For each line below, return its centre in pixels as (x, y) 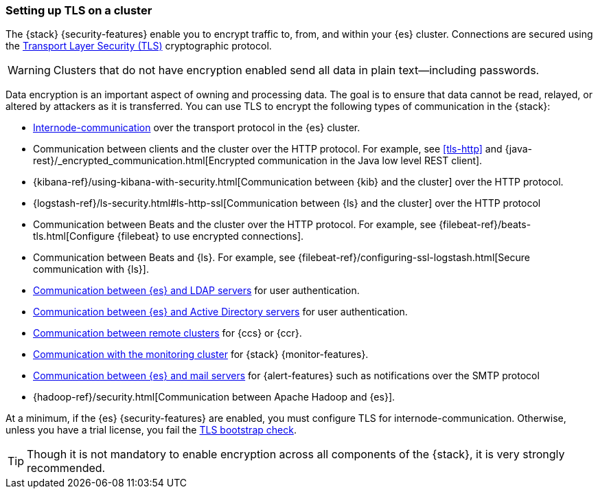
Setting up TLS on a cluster (79, 10)
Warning (29, 70)
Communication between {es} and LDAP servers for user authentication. (196, 291)
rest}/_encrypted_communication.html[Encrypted (144, 161)
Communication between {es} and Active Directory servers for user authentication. (220, 312)
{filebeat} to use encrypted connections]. (210, 236)
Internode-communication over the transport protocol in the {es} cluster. (197, 128)
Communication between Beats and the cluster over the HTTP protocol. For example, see (235, 225)
